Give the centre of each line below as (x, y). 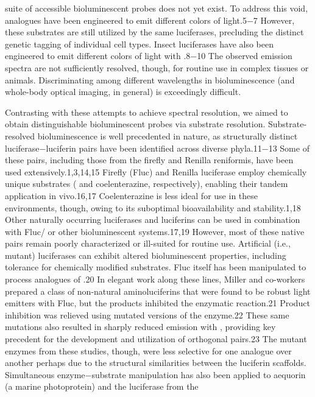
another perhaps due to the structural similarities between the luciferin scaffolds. (156, 363)
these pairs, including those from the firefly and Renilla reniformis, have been (149, 160)
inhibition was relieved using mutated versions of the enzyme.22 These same (147, 314)
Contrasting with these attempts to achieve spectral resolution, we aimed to (147, 112)
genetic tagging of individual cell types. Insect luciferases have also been (140, 44)
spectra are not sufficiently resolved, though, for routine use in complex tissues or (157, 67)
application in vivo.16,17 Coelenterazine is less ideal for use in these (132, 195)
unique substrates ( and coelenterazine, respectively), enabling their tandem (147, 184)
